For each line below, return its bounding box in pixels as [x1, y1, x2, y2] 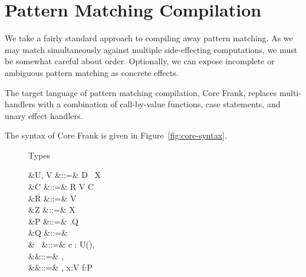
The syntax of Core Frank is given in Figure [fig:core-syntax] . [5, 129, 227, 141]
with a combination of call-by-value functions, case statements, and [38, 98, 281, 110]
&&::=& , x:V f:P [28, 261, 93, 273]
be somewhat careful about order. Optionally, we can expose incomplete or [5, 55, 275, 67]
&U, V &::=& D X [28, 169, 101, 181]
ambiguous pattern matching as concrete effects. [5, 66, 179, 78]
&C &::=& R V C [28, 180, 94, 193]
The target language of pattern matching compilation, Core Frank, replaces [5, 86, 277, 98]
